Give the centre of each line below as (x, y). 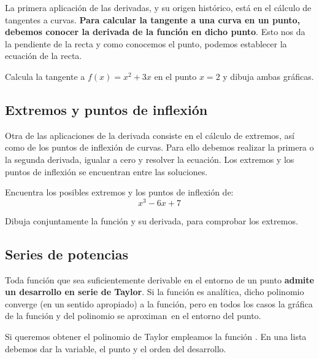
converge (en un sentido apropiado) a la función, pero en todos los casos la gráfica (159, 303)
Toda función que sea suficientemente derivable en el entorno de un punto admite (159, 279)
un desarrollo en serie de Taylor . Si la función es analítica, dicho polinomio (155, 292)
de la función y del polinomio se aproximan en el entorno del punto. (133, 316)
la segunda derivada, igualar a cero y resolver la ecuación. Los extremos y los (150, 159)
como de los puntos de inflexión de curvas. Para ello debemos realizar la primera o (159, 147)
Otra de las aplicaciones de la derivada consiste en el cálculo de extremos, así (150, 135)
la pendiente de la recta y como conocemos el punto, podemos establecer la (146, 43)
